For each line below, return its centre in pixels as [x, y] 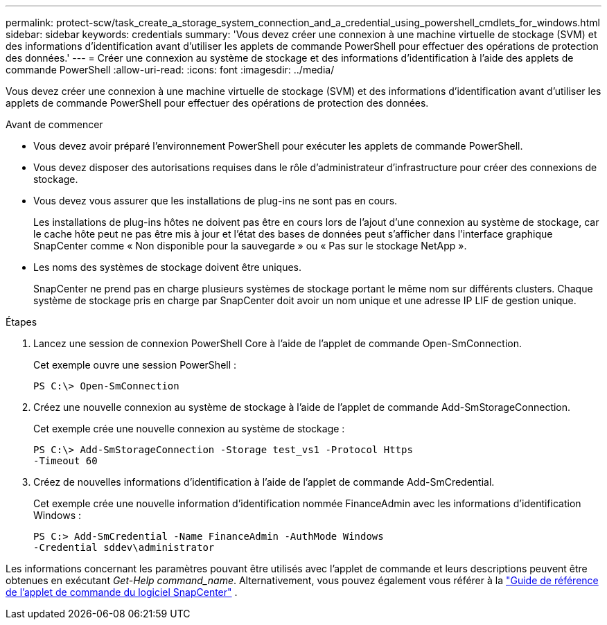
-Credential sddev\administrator [124, 547]
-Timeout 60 [65, 461]
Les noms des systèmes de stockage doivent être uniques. [168, 267]
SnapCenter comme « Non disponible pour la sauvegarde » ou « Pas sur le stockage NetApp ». [250, 246]
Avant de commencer [54, 124]
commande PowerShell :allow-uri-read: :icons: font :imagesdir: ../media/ [170, 70]
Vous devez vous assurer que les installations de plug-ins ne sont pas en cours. [215, 201]
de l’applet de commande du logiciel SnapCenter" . [122, 592]
